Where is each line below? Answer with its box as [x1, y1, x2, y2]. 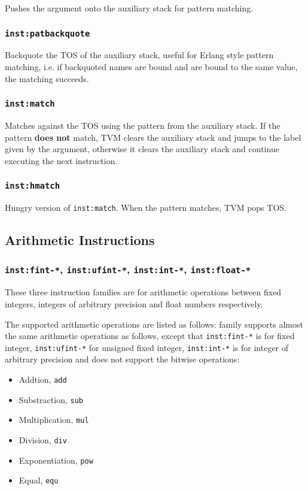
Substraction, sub [19, 393, 83, 406]
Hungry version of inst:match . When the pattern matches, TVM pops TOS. [5, 201, 286, 214]
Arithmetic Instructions [5, 231, 155, 249]
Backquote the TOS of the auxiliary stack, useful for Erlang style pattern [5, 49, 274, 61]
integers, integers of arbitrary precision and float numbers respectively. [5, 297, 263, 310]
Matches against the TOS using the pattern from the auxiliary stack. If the [5, 119, 280, 131]
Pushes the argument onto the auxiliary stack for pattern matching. [5, 2, 254, 14]
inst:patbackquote [5, 28, 90, 38]
